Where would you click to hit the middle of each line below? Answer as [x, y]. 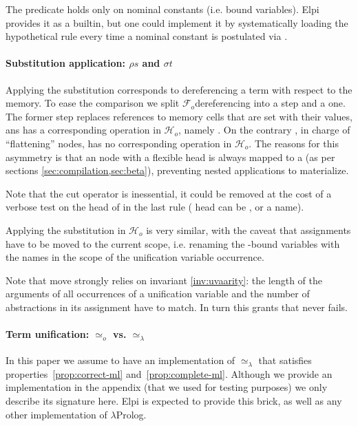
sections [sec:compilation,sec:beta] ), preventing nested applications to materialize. [177, 170]
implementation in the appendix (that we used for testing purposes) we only [167, 387]
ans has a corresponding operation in [83, 130]
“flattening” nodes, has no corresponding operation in [119, 143]
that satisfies [285, 360]
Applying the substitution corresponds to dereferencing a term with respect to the [179, 89]
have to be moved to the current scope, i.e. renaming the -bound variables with [173, 243]
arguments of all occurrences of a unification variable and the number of [158, 294]
